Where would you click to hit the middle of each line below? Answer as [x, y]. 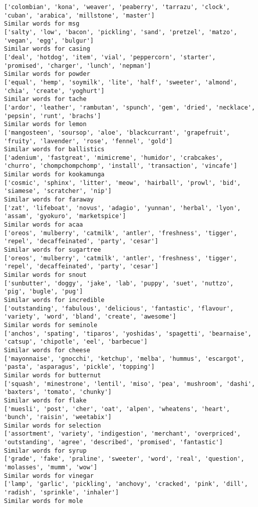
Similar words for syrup [45, 450]
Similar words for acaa [44, 225]
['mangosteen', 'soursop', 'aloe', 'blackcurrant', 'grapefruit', [117, 132]
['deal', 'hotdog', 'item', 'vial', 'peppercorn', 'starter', [110, 57]
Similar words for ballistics [54, 149]
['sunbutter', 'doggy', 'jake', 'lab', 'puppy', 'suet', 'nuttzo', [119, 283]
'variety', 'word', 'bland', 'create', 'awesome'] [90, 317]
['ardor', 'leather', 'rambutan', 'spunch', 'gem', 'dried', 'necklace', [130, 107]
